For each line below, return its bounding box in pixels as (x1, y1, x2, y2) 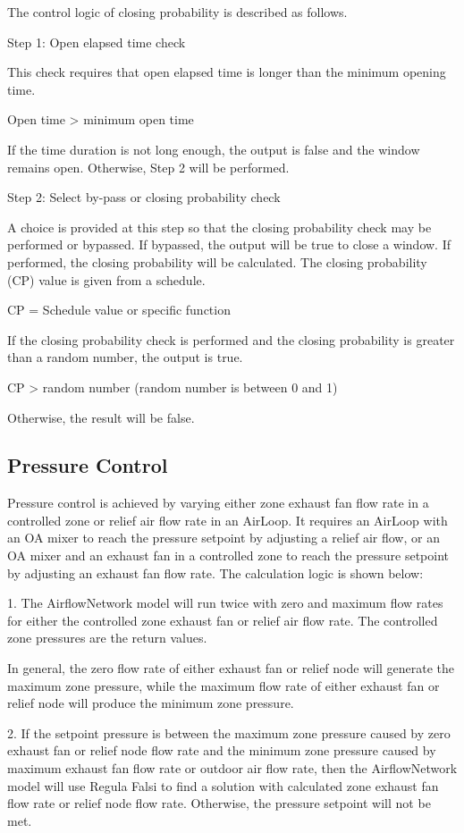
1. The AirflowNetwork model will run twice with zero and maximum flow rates (7, 593, 443, 612)
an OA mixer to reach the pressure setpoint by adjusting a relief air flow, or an (7, 528, 440, 547)
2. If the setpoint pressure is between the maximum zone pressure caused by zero (7, 723, 451, 742)
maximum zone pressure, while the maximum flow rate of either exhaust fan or (7, 676, 440, 694)
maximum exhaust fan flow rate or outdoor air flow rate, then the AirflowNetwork (7, 759, 458, 778)
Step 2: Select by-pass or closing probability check (7, 188, 281, 206)
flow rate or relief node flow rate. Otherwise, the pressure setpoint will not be (7, 794, 431, 812)
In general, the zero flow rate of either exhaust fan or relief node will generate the (7, 659, 455, 677)
